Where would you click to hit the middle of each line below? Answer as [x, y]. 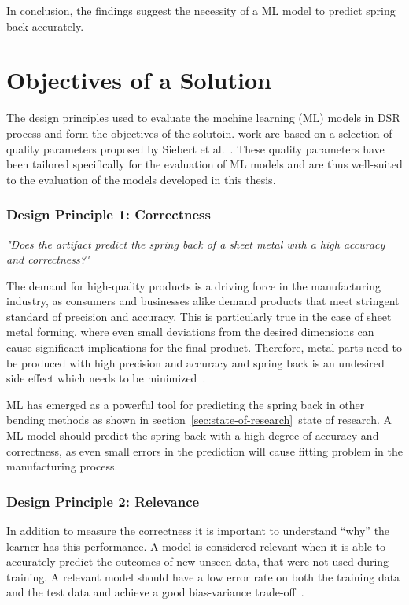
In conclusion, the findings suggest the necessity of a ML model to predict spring [201, 10]
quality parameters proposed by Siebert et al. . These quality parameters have [195, 148]
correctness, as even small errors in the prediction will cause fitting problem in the [204, 450]
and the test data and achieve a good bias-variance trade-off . [155, 592]
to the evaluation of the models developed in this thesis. [141, 179]
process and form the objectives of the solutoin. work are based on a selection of [199, 133]
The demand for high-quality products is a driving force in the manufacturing [194, 285]
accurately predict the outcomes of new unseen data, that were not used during [198, 561]
